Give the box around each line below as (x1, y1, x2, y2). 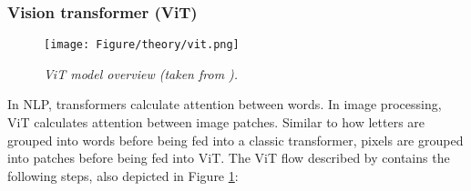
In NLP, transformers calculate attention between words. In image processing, (7, 95, 442, 114)
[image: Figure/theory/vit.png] (44, 38, 240, 52)
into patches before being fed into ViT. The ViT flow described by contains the (7, 148, 450, 167)
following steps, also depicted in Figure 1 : (7, 166, 239, 185)
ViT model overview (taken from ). (44, 64, 239, 83)
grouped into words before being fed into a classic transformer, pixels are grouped (7, 130, 464, 149)
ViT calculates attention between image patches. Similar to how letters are (7, 113, 425, 132)
